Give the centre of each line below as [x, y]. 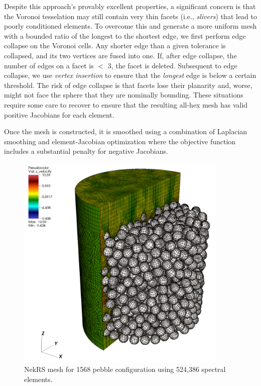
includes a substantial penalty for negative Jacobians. [86, 151]
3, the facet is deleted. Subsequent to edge [172, 65]
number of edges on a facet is [49, 65]
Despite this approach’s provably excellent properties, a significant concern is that [130, 6]
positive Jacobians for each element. [59, 114]
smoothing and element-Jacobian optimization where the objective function [120, 141]
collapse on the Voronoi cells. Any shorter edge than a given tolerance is [115, 45]
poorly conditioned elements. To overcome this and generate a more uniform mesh [130, 26]
